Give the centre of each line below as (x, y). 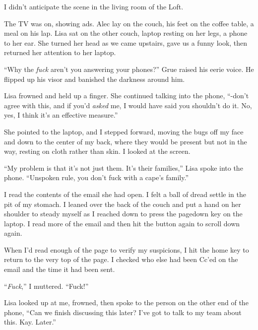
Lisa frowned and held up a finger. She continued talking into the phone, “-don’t (127, 96)
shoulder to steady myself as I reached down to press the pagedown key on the (123, 214)
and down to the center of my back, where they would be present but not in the (126, 141)
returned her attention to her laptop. (60, 52)
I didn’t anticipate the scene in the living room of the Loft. (94, 6)
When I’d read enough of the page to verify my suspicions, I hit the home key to (127, 249)
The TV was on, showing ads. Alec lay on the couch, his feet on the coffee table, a (129, 23)
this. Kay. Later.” (30, 322)
